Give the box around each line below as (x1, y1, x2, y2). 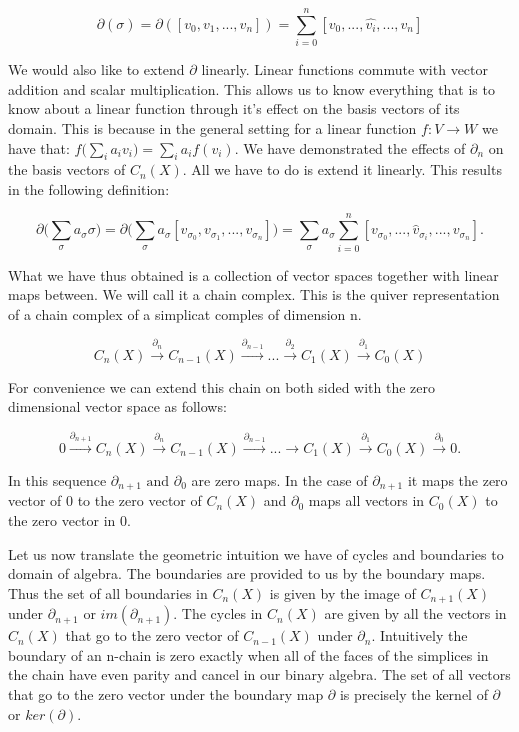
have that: (8, 137, 70, 158)
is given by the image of (269, 582, 416, 603)
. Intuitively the (371, 625, 468, 646)
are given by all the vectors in (324, 603, 507, 624)
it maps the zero (407, 469, 508, 490)
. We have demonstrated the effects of (234, 137, 466, 158)
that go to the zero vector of (65, 625, 239, 646)
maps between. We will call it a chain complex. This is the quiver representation (8, 284, 500, 305)
